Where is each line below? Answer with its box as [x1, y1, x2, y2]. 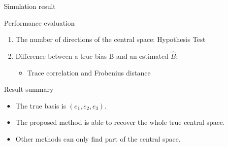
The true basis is [15, 100, 66, 110]
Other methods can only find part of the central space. [15, 133, 181, 144]
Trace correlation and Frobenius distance [27, 67, 151, 77]
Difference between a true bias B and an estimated [15, 51, 168, 61]
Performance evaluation [4, 17, 75, 28]
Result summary [4, 84, 54, 94]
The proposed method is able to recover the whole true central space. [15, 117, 225, 127]
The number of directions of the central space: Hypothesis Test [15, 34, 206, 44]
